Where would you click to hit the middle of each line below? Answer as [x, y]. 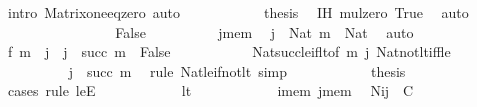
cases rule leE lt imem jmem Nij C [210, 90]
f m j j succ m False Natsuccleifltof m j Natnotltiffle [229, 51]
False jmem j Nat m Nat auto [264, 31]
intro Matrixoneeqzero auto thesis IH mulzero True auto [238, 12]
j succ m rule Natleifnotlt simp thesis [237, 70]
